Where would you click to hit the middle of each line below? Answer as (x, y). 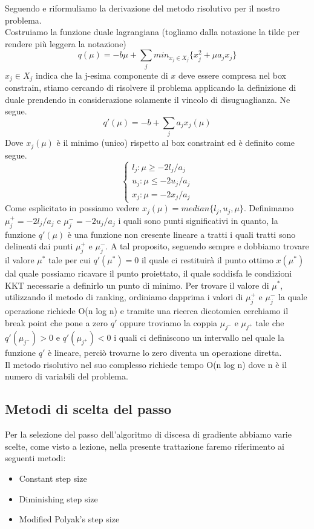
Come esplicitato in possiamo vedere (72, 208)
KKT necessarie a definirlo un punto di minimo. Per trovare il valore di (137, 285)
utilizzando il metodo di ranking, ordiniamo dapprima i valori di (124, 297)
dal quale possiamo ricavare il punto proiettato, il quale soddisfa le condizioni (149, 273)
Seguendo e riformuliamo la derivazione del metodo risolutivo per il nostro (142, 8)
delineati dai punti (39, 246)
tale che (270, 322)
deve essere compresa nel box (232, 75)
